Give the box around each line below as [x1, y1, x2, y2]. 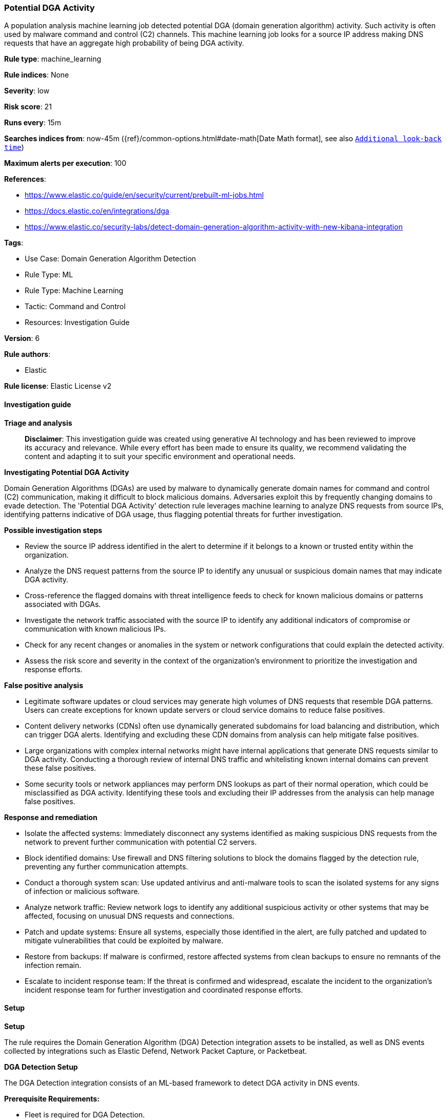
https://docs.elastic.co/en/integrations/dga [25, 206, 169, 216]
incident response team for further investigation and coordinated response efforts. [25, 985, 303, 994]
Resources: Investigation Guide [25, 318, 130, 327]
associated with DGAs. [25, 599, 101, 609]
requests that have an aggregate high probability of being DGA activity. [4, 39, 244, 48]
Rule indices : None [4, 70, 69, 80]
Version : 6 [4, 334, 40, 343]
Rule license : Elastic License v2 [4, 382, 111, 391]
